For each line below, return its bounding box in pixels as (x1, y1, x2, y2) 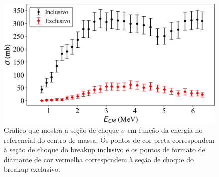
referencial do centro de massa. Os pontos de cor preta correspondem (4, 134, 215, 145)
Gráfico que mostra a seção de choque (4, 125, 119, 135)
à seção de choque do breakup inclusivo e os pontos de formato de (4, 144, 205, 155)
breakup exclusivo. (4, 164, 60, 174)
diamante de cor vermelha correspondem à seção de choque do (4, 154, 194, 164)
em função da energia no (127, 125, 203, 135)
